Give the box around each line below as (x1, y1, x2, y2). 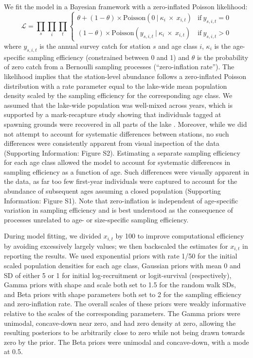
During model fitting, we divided (4, 231, 102, 241)
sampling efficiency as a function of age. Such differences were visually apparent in (4, 166, 250, 177)
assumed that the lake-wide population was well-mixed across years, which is (4, 99, 233, 110)
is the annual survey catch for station (39, 40, 151, 51)
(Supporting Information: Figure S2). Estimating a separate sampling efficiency (4, 147, 240, 158)
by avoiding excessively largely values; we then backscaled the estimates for (4, 240, 228, 251)
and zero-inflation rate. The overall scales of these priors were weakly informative (4, 298, 246, 309)
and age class (158, 40, 198, 51)
